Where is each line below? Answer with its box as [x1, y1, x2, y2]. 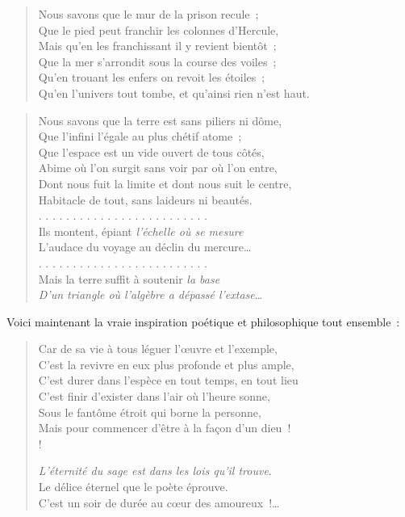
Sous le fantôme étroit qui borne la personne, [38, 403, 261, 420]
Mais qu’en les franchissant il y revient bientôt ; [38, 37, 277, 54]
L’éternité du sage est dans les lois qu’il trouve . [38, 462, 272, 479]
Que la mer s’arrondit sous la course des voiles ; [38, 53, 277, 69]
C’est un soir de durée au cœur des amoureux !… [38, 494, 280, 511]
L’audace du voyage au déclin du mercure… [38, 238, 252, 255]
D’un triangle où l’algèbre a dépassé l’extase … [38, 286, 263, 303]
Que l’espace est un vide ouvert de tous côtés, [38, 143, 265, 160]
